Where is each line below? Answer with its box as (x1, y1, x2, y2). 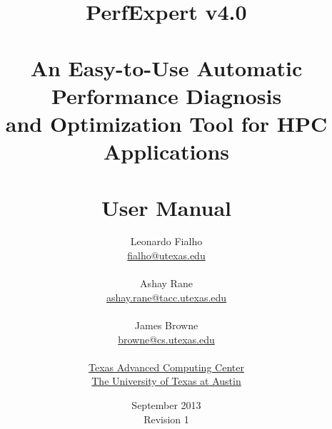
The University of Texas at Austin (91, 373, 241, 388)
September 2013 (131, 397, 201, 412)
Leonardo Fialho (130, 234, 203, 249)
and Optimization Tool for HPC (5, 108, 328, 138)
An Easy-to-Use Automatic (30, 53, 303, 82)
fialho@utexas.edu (127, 248, 206, 263)
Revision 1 (144, 411, 189, 426)
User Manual (101, 192, 231, 222)
